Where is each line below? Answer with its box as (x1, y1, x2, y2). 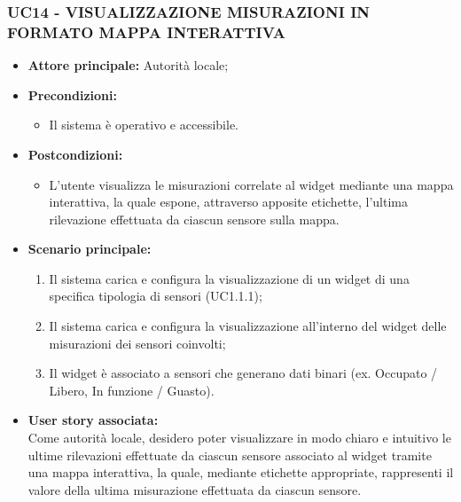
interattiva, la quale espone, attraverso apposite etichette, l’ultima (49, 192, 408, 211)
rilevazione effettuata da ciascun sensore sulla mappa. (49, 209, 340, 228)
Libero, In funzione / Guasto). (49, 380, 215, 399)
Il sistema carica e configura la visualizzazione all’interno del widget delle (49, 317, 447, 335)
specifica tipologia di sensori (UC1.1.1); (49, 286, 262, 305)
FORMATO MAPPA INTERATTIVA (7, 20, 285, 43)
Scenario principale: (27, 239, 152, 258)
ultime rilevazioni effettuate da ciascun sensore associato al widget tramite (27, 445, 432, 464)
